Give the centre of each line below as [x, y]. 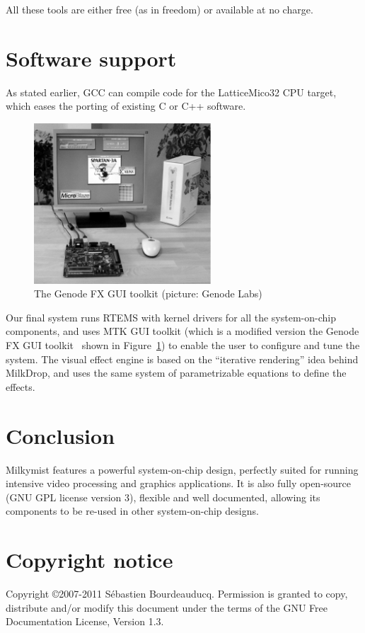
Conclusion [60, 435]
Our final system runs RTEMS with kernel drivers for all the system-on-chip [171, 317]
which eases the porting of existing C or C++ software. [126, 106]
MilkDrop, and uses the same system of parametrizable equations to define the [176, 373]
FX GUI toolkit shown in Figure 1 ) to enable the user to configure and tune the [183, 345]
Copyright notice [89, 560]
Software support [91, 58]
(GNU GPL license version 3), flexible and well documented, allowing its [163, 497]
